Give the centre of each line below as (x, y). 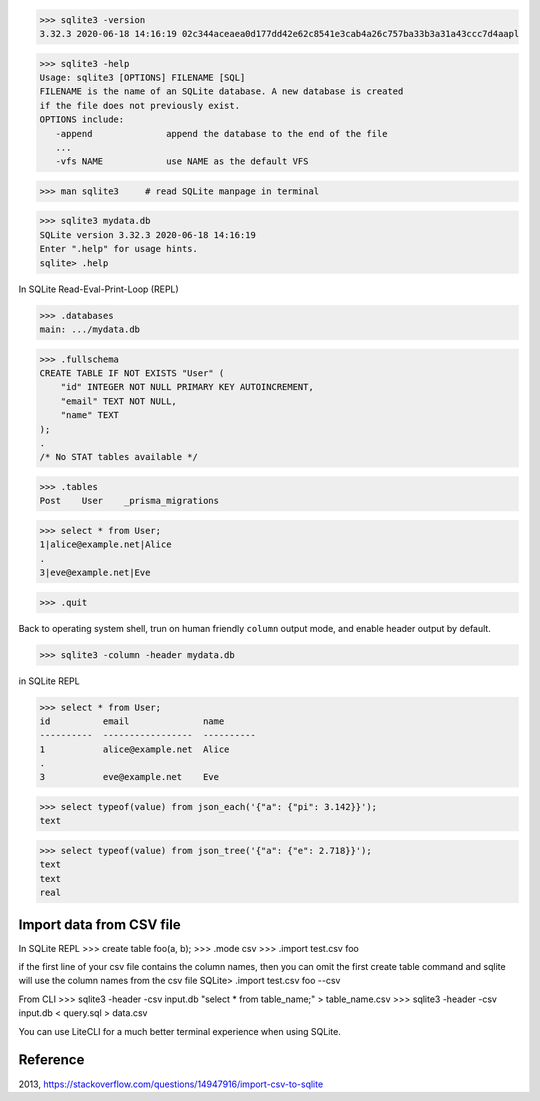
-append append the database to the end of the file (221, 133)
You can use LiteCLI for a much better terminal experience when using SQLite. (180, 1031)
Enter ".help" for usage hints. (119, 249)
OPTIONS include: (82, 119)
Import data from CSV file (99, 924)
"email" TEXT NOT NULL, (118, 401)
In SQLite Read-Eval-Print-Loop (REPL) (98, 289)
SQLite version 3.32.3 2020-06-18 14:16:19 (148, 234)
